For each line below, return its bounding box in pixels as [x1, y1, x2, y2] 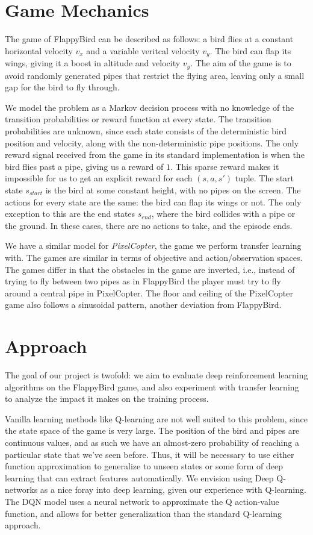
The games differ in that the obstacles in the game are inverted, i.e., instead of [5, 263, 295, 275]
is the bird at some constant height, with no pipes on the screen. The [45, 183, 301, 196]
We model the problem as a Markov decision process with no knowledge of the [5, 101, 294, 113]
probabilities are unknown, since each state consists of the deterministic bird [5, 125, 287, 137]
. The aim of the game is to [190, 57, 291, 69]
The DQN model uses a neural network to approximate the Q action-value [5, 495, 279, 507]
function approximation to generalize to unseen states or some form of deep [5, 460, 284, 472]
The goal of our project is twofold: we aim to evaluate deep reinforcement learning [5, 369, 308, 381]
